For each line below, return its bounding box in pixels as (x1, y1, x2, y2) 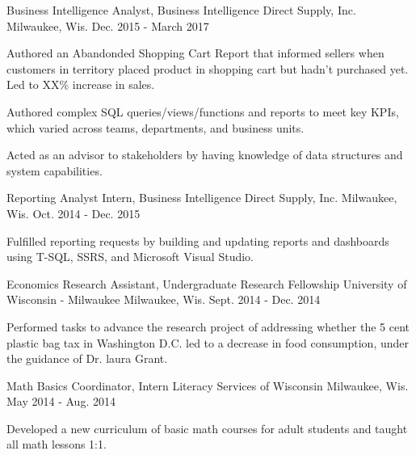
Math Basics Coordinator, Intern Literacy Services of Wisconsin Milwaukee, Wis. (6, 377, 409, 394)
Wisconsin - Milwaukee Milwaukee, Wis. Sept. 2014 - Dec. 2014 (6, 291, 321, 308)
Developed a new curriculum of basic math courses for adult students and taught (6, 419, 408, 436)
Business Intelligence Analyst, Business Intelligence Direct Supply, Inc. (6, 2, 356, 18)
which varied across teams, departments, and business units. (6, 119, 305, 136)
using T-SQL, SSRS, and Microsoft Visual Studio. (6, 248, 254, 265)
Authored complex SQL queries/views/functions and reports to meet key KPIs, (6, 103, 399, 120)
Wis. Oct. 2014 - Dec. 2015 (6, 204, 141, 221)
